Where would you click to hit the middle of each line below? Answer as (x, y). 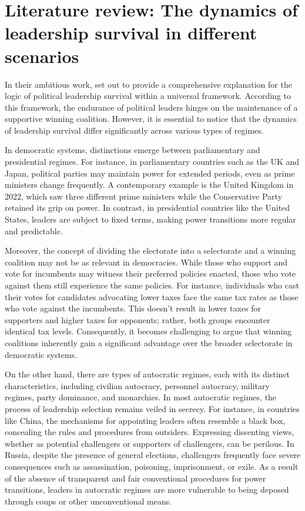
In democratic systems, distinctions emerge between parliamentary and (133, 150)
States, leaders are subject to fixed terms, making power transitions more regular (150, 219)
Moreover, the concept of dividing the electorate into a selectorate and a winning (150, 250)
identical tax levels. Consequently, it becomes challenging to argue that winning (148, 331)
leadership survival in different (131, 33)
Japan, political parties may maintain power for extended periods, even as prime (150, 173)
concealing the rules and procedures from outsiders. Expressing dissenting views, (150, 432)
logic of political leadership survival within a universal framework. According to (148, 96)
